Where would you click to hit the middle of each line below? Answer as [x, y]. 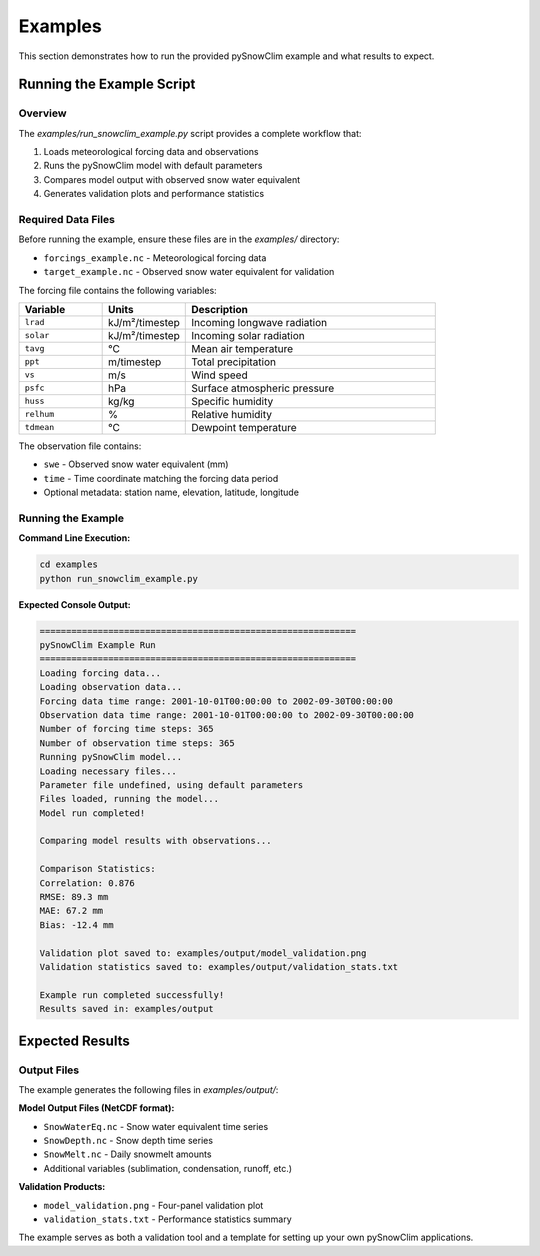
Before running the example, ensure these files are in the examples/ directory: [179, 239]
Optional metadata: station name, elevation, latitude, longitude [171, 492]
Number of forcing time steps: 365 [126, 729]
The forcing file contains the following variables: [117, 290]
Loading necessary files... [108, 771]
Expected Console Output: [75, 604]
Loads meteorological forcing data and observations [151, 152]
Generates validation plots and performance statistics [154, 194]
